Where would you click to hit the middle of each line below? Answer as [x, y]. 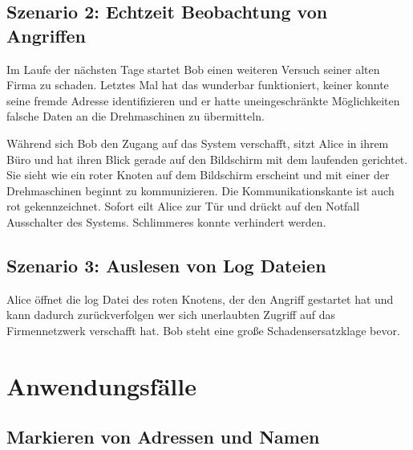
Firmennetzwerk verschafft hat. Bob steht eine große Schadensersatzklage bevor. [203, 330]
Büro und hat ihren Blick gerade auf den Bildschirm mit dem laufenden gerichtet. [207, 159]
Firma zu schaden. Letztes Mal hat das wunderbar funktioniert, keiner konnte [198, 85]
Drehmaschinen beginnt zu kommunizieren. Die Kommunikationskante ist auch [200, 190]
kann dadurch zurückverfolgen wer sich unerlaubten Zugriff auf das [171, 315]
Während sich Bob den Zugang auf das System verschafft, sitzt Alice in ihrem [198, 143]
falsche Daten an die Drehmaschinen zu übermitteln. [136, 116]
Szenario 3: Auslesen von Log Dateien [166, 265]
